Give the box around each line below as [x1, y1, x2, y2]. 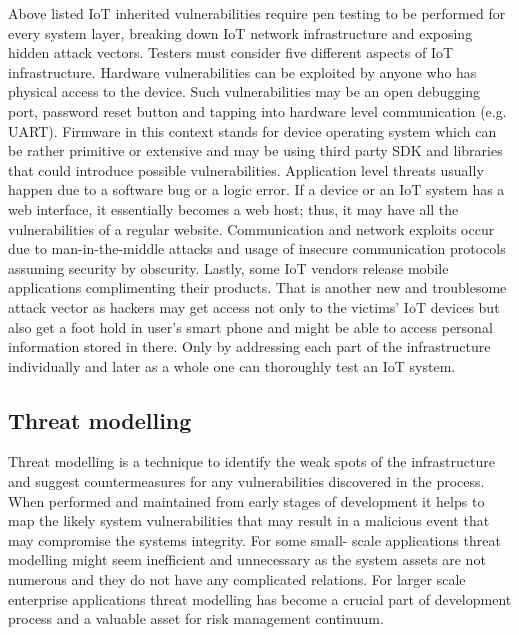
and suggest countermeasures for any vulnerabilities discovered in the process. [8, 471, 485, 492]
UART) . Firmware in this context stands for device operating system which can [8, 120, 497, 141]
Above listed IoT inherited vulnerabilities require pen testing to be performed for [8, 3, 506, 23]
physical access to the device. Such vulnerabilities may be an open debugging [8, 81, 481, 102]
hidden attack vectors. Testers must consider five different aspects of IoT [8, 42, 454, 63]
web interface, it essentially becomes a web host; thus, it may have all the [8, 198, 459, 219]
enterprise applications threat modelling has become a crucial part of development [8, 588, 512, 609]
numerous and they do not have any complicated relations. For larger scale [8, 569, 466, 590]
